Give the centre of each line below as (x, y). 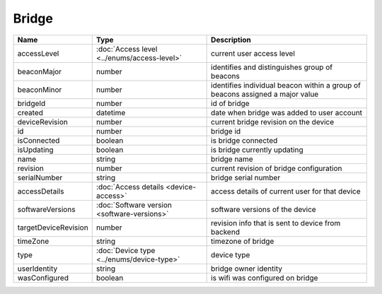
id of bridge (231, 103)
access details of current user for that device (286, 191)
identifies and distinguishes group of (272, 67)
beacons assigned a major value (265, 94)
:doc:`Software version (134, 205)
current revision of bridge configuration (277, 168)
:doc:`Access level (127, 49)
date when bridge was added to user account (287, 112)
